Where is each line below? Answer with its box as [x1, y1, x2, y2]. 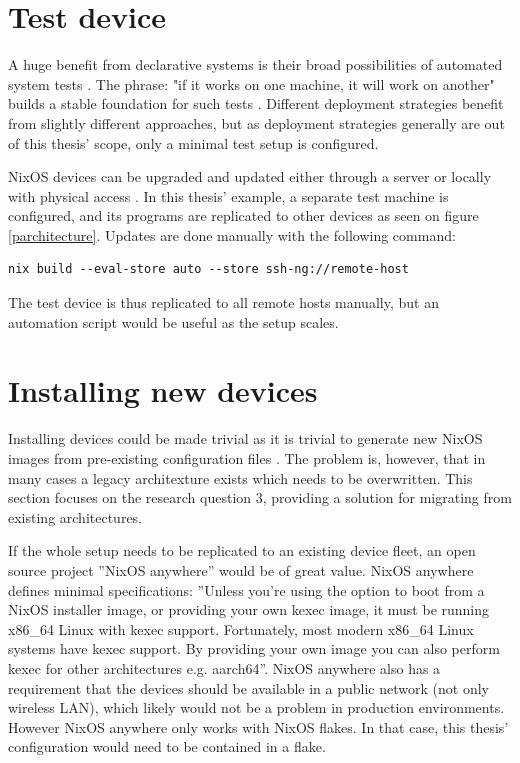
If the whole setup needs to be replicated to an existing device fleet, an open [8, 540, 476, 561]
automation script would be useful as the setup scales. [8, 311, 339, 332]
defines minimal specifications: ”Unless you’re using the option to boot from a [8, 579, 485, 600]
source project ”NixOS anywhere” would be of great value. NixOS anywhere [8, 559, 474, 580]
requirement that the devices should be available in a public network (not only [8, 677, 489, 698]
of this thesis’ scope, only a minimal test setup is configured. [8, 132, 379, 153]
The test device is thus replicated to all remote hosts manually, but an [8, 292, 439, 313]
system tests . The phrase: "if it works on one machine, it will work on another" [8, 73, 495, 94]
